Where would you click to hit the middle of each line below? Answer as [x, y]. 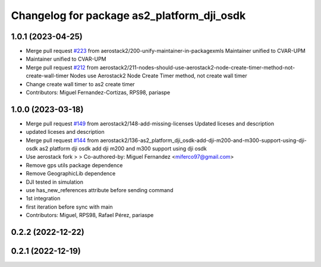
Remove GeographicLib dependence [71, 174]
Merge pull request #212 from [62, 67]
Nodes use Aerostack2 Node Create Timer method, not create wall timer [158, 76]
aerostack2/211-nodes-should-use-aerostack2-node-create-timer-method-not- [197, 67]
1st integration [43, 199]
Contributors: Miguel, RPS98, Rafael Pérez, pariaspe [90, 215]
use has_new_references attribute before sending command [100, 190]
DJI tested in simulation [54, 182]
